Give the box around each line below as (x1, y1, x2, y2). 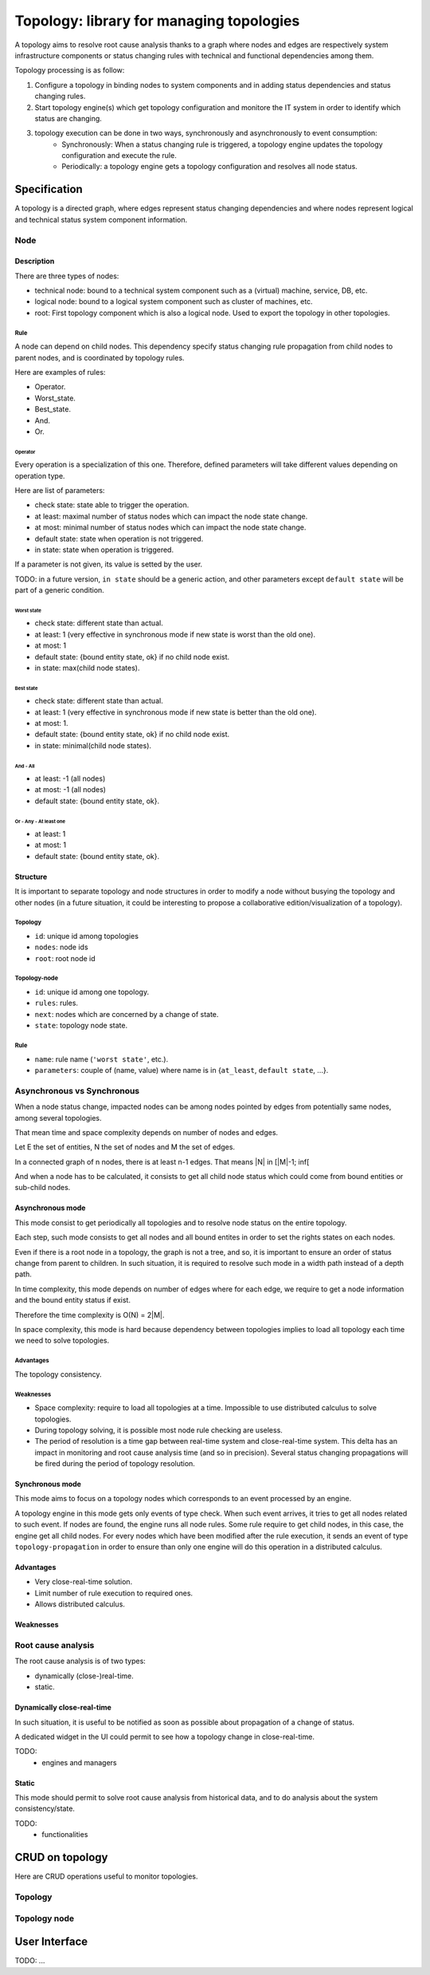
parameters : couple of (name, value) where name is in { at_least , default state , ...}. (34, 1066, 329, 1074)
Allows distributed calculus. (34, 1599, 125, 1609)
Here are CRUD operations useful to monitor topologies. (14, 1871, 198, 1882)
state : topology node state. (34, 1021, 127, 1031)
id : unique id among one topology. (34, 987, 150, 997)
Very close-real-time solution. (34, 1577, 133, 1587)
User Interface (14, 1935, 88, 1949)
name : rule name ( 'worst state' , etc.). (34, 1054, 169, 1064)
